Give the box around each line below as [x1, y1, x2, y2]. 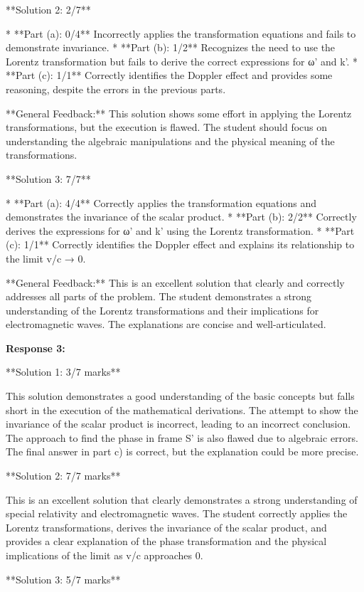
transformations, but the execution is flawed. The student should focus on [6, 120, 328, 134]
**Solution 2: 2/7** [6, 2, 91, 16]
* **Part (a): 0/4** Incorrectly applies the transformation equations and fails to [6, 26, 356, 41]
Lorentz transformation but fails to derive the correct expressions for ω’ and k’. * [6, 53, 358, 68]
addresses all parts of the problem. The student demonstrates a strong [6, 289, 312, 304]
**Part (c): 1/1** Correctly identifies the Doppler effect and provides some [6, 68, 333, 83]
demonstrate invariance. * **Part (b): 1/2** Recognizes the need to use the [6, 40, 336, 55]
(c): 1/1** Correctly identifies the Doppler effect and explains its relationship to [6, 237, 355, 252]
